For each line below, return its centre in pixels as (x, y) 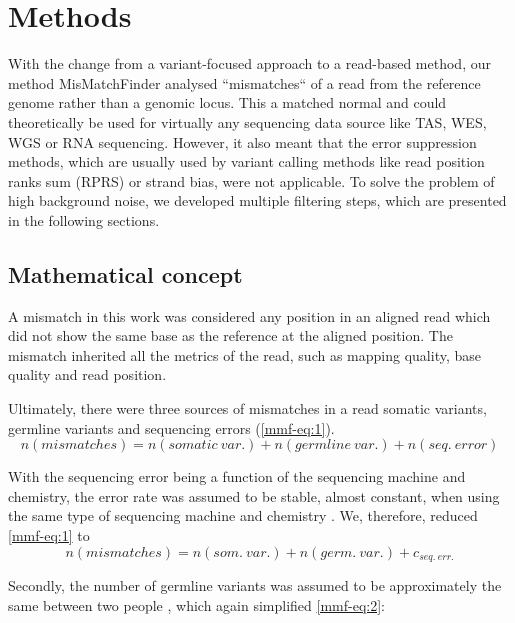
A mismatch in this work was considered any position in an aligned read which (249, 315)
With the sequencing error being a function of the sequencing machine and (237, 476)
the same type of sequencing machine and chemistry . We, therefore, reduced (243, 515)
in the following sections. (84, 219)
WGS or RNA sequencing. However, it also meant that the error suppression (242, 141)
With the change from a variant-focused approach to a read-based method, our (249, 63)
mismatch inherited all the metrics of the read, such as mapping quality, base (244, 354)
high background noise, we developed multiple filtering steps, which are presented (257, 200)
